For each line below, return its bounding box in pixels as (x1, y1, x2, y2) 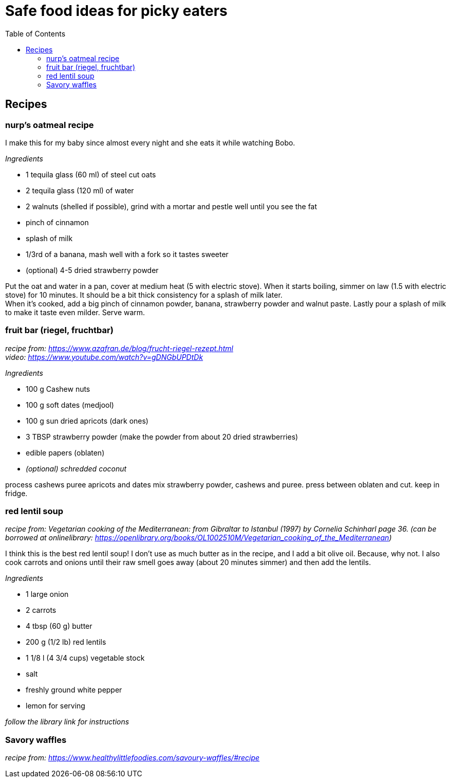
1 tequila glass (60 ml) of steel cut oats (26, 170, 156, 179)
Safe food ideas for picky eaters (5, 2, 228, 20)
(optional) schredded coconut (26, 464, 127, 473)
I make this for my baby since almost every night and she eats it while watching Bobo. (5, 138, 295, 147)
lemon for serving (26, 701, 85, 711)
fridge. (5, 488, 28, 498)
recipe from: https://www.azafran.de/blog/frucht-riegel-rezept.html (5, 343, 233, 353)
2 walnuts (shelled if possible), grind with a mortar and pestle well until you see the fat (26, 202, 317, 211)
